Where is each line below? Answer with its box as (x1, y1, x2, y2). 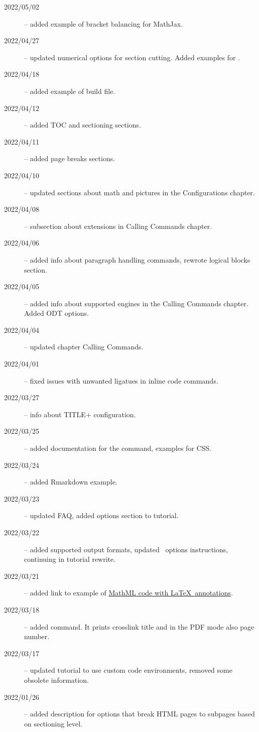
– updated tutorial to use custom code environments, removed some (24, 665, 232, 675)
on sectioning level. (24, 718, 82, 728)
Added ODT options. (24, 308, 89, 318)
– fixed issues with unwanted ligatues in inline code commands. (24, 375, 218, 386)
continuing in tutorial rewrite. (24, 554, 116, 564)
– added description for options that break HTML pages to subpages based (24, 708, 255, 719)
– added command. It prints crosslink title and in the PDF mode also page (24, 621, 254, 632)
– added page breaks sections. (24, 153, 115, 164)
